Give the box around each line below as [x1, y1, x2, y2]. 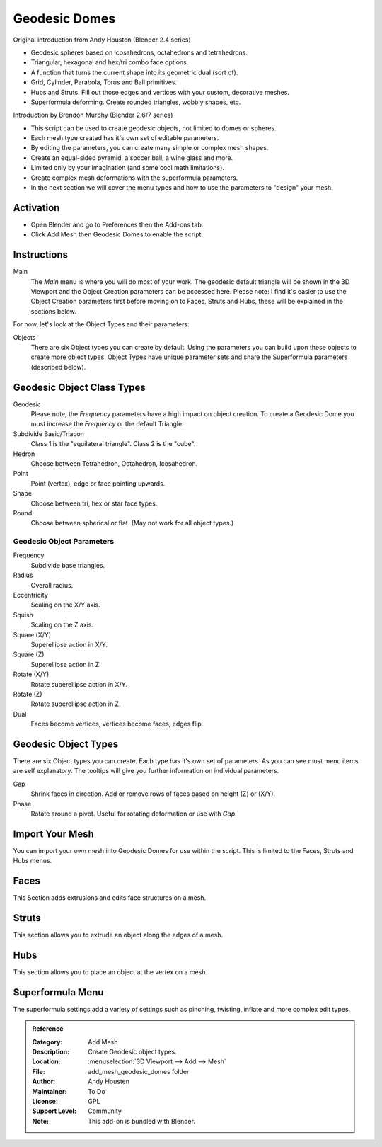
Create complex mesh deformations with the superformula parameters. [30, 173, 238, 182]
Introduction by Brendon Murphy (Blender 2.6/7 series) [13, 110, 173, 120]
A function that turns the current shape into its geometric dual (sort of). [30, 68, 238, 76]
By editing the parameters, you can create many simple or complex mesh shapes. [30, 144, 269, 152]
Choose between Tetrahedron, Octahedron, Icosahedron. [30, 459, 198, 467]
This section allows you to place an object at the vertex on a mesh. [13, 967, 208, 976]
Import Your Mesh [13, 828, 95, 840]
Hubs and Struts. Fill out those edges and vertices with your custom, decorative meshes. [30, 88, 290, 96]
